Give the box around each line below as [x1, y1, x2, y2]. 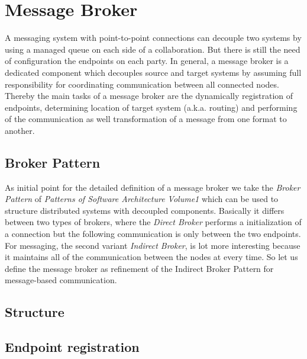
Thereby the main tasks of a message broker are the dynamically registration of [5, 89, 293, 102]
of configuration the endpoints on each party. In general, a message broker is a [5, 55, 289, 67]
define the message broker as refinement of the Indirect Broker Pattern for [5, 262, 274, 274]
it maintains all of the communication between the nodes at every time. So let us [5, 251, 298, 263]
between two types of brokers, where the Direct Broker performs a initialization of [5, 216, 302, 228]
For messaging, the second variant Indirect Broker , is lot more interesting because [5, 239, 300, 251]
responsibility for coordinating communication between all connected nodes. [5, 78, 279, 90]
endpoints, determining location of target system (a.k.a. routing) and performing [5, 101, 298, 113]
